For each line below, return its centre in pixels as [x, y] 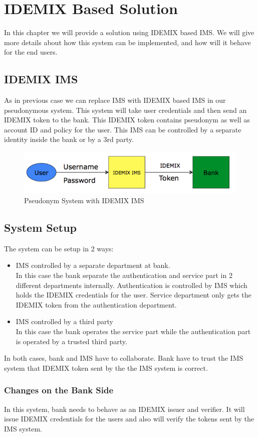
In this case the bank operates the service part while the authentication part [133, 331]
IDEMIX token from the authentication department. [96, 304]
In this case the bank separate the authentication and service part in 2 [124, 275]
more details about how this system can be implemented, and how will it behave [127, 42]
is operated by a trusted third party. [71, 341]
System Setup [41, 227]
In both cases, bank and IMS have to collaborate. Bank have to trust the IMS [124, 358]
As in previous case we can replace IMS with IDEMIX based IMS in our [115, 100]
